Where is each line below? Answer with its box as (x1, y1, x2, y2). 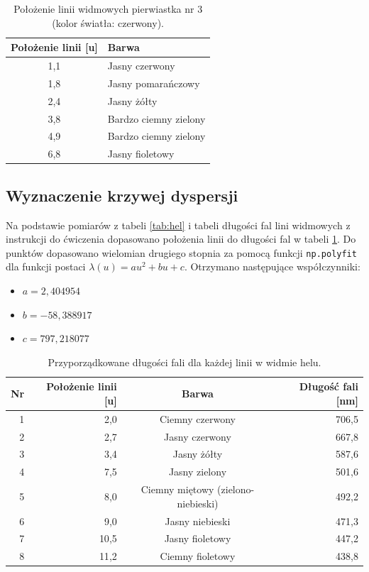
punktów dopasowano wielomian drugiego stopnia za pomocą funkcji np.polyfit (6, 245, 357, 260)
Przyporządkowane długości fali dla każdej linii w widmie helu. (48, 354, 321, 369)
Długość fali (299, 379, 358, 394)
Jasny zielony (168, 464, 227, 479)
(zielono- (217, 482, 255, 497)
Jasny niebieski (165, 513, 231, 528)
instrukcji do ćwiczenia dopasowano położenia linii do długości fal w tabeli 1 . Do (6, 231, 356, 246)
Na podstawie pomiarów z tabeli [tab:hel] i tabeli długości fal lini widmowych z (6, 217, 351, 232)
